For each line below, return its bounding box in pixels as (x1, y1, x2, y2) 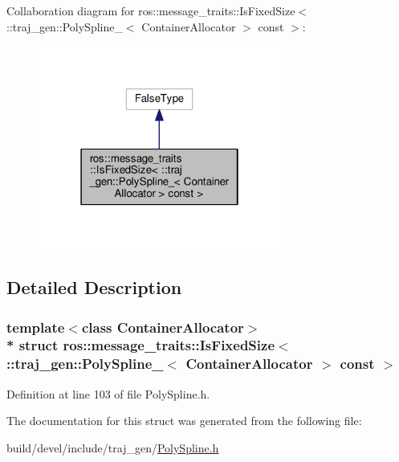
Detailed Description (6, 275, 182, 300)
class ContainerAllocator (81, 317, 244, 337)
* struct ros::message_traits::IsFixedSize (6, 335, 275, 355)
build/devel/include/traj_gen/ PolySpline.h (6, 439, 219, 456)
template (6, 317, 65, 337)
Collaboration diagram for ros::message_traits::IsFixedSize (6, 2, 295, 18)
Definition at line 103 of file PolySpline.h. (6, 385, 210, 402)
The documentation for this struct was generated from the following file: (6, 412, 362, 429)
